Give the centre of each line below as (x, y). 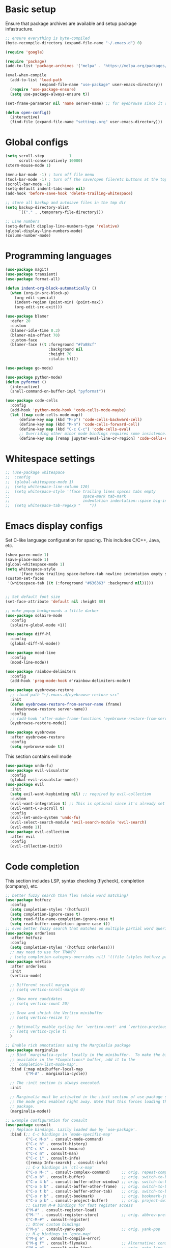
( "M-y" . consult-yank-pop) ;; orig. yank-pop (93, 1229)
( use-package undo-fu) (29, 765)
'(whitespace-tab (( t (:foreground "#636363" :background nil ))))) (80, 583)
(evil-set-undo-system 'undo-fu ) (45, 818)
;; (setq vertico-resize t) (40, 1017)
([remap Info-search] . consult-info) (67, 1163)
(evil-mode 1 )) (26, 827)
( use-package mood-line (31, 653)
